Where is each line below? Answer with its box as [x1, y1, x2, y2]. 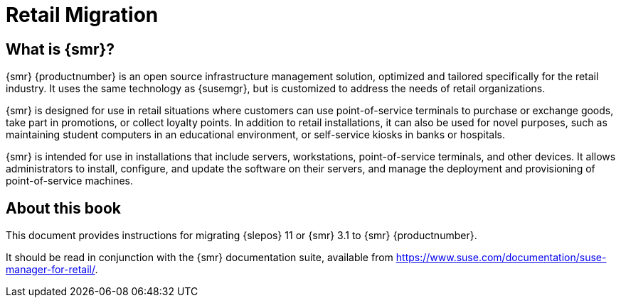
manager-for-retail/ [6, 263, 95, 276]
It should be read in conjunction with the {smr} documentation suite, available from [6, 251, 393, 264]
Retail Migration [6, 3, 159, 27]
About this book [6, 199, 121, 217]
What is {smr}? [6, 40, 115, 58]
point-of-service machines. [6, 175, 134, 187]
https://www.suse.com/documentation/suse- [396, 251, 607, 264]
